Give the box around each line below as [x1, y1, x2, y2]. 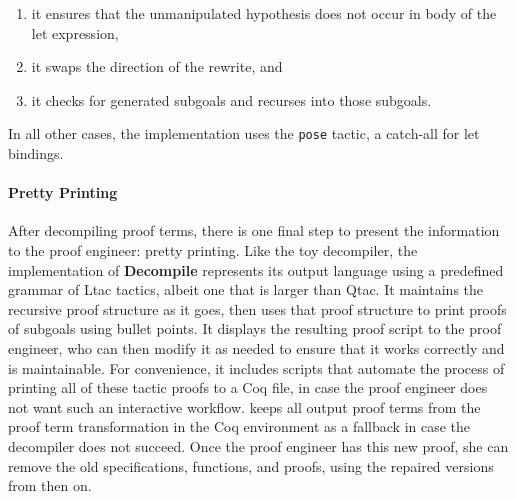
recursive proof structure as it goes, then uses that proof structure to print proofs [8, 298, 507, 319]
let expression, [31, 22, 119, 43]
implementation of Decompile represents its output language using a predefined [8, 259, 504, 280]
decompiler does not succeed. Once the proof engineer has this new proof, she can [8, 435, 509, 456]
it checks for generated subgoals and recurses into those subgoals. [31, 89, 432, 110]
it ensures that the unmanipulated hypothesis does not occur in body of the [31, 3, 497, 23]
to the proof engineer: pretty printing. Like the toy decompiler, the [8, 240, 418, 261]
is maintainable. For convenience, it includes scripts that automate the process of [8, 357, 505, 378]
